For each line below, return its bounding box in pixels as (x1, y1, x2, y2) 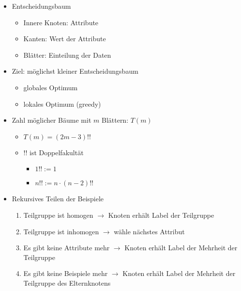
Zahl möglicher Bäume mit (12, 115, 91, 125)
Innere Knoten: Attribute (23, 17, 99, 27)
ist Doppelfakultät (30, 147, 84, 157)
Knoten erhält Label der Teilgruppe (108, 210, 214, 220)
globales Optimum (23, 82, 78, 92)
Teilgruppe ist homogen (23, 210, 93, 220)
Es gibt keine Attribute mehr (23, 242, 110, 253)
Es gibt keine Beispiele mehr (23, 268, 108, 278)
